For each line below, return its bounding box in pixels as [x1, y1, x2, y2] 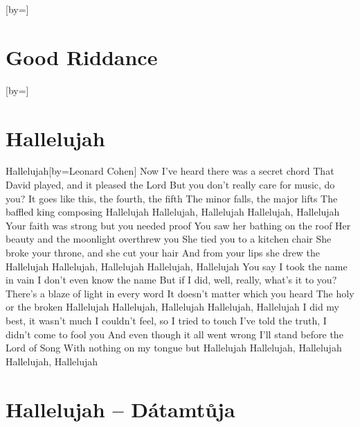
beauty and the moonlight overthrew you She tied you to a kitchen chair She [6, 232, 332, 246]
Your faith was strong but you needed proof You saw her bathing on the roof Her [6, 218, 351, 232]
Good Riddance [6, 42, 158, 71]
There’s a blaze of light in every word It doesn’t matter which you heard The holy [6, 286, 354, 300]
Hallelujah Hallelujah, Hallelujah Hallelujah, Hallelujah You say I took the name [6, 259, 348, 273]
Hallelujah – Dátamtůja [6, 394, 235, 423]
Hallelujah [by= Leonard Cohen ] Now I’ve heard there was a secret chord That [6, 164, 334, 178]
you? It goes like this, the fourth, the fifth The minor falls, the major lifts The [6, 191, 338, 205]
